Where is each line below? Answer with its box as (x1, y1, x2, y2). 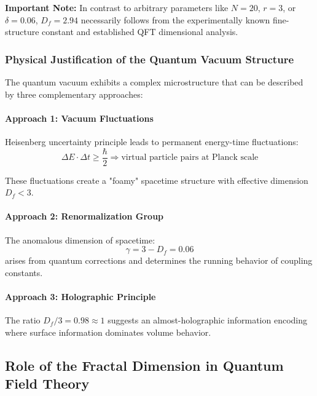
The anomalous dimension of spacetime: (5, 233, 155, 246)
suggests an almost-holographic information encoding (108, 314, 307, 327)
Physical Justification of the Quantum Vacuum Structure (5, 51, 294, 66)
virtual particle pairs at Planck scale (121, 153, 259, 162)
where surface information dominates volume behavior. (5, 325, 211, 338)
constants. (5, 266, 43, 279)
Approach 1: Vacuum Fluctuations (5, 111, 154, 124)
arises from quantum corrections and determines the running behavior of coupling (5, 254, 313, 267)
